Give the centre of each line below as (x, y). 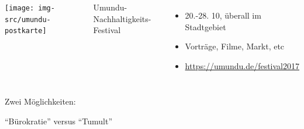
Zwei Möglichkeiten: (40, 101)
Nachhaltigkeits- (122, 18)
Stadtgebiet (205, 26)
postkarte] (26, 31)
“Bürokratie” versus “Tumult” (59, 121)
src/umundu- (28, 19)
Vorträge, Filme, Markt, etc (235, 46)
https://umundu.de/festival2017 (242, 65)
